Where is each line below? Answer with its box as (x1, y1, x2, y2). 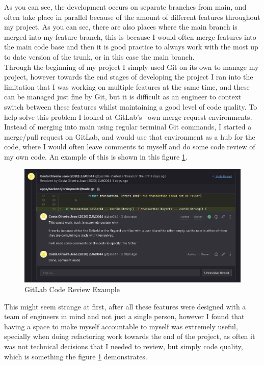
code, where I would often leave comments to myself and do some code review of (4, 141, 255, 152)
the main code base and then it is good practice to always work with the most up (4, 41, 258, 52)
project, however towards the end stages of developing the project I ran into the (4, 71, 253, 82)
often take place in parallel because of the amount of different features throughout (4, 11, 260, 22)
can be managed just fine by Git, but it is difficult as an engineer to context (4, 91, 242, 102)
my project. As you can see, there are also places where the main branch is (4, 21, 237, 32)
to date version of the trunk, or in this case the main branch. (4, 51, 195, 62)
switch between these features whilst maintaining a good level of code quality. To (4, 101, 257, 112)
